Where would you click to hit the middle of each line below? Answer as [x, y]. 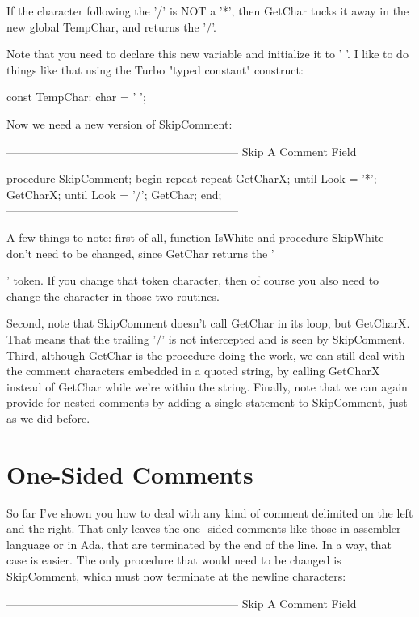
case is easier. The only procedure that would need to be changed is [174, 560]
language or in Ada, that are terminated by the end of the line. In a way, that [199, 544]
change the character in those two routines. [113, 296]
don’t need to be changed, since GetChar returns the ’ [140, 253]
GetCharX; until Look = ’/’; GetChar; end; [114, 194]
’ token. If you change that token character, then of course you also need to [193, 280]
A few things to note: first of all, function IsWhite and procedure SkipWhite [195, 237]
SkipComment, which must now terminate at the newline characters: [176, 575]
